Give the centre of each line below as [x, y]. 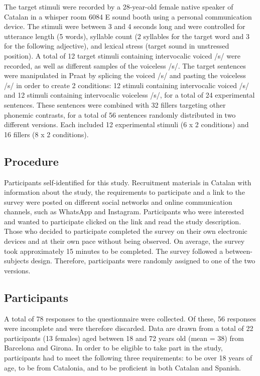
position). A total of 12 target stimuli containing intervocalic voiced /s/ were [122, 55]
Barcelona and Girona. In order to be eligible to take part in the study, [113, 348]
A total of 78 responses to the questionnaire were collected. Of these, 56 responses [130, 318]
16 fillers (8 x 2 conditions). [46, 134]
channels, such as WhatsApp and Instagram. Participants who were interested [124, 212]
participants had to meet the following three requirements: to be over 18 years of [128, 358]
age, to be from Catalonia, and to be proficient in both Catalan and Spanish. [122, 367]
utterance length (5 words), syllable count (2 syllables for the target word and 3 [127, 36]
